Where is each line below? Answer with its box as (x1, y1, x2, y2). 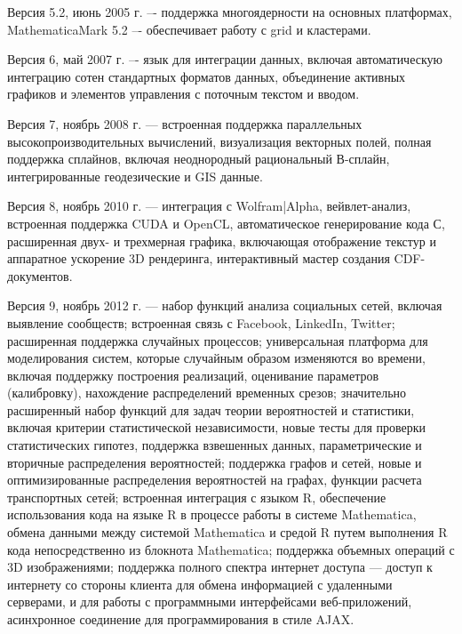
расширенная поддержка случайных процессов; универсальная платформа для (7, 331, 428, 349)
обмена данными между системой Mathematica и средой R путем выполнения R (7, 523, 448, 542)
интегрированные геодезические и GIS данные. (7, 166, 263, 185)
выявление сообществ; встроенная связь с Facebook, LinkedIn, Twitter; (7, 313, 395, 332)
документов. (7, 266, 73, 285)
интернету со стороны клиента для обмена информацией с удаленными (7, 574, 393, 593)
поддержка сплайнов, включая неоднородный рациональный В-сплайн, (7, 149, 390, 168)
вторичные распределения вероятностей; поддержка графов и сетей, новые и (7, 453, 422, 471)
